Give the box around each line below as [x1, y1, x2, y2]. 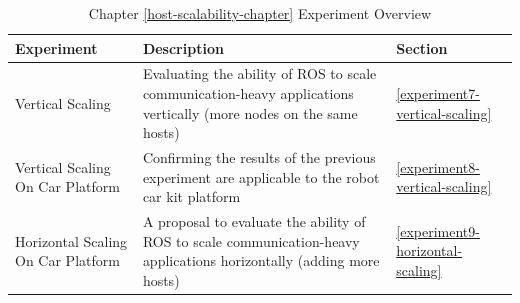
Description [142, 37, 224, 58]
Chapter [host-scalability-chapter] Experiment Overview [88, 3, 432, 23]
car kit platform [142, 186, 241, 207]
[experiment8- [396, 156, 480, 177]
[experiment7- [396, 83, 480, 104]
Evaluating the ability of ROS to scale [142, 63, 377, 84]
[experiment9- [396, 220, 480, 241]
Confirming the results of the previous [142, 147, 376, 168]
